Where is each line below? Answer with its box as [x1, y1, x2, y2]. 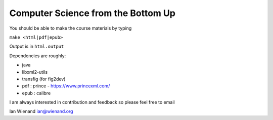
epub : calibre [22, 90, 51, 96]
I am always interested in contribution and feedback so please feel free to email [9, 99, 175, 105]
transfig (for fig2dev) [22, 76, 66, 82]
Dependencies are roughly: [9, 53, 66, 59]
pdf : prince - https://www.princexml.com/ [22, 83, 110, 89]
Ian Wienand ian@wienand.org [9, 108, 73, 114]
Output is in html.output [9, 43, 64, 50]
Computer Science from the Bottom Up [9, 8, 175, 19]
